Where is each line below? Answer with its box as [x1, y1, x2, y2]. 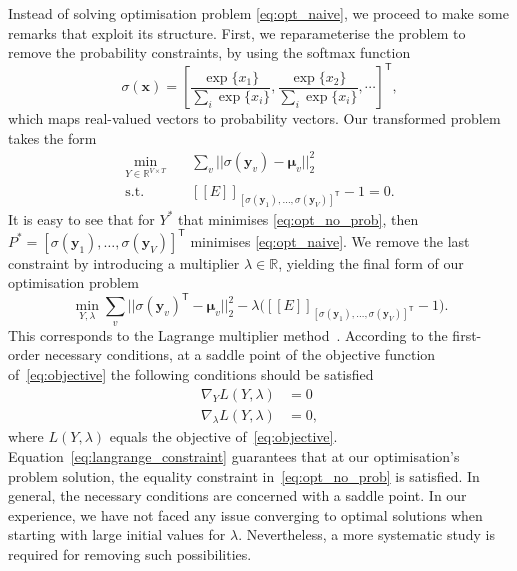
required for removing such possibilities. [8, 544, 252, 565]
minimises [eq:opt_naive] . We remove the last [190, 230, 470, 251]
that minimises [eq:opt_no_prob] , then [178, 208, 419, 229]
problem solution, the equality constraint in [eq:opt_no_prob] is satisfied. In [8, 465, 480, 486]
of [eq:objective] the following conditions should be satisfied [8, 364, 374, 385]
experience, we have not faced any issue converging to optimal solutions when [8, 504, 483, 525]
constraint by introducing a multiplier [8, 252, 240, 273]
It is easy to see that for [8, 208, 155, 229]
